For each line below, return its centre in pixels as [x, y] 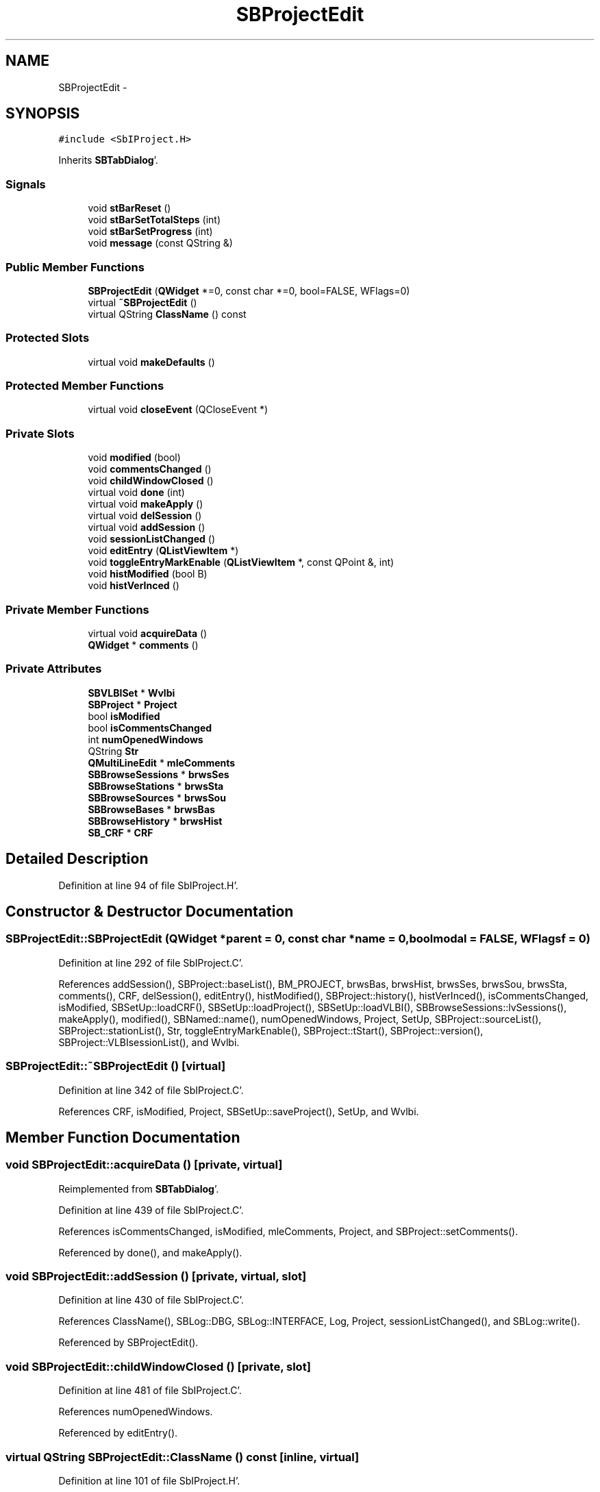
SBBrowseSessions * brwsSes [159, 774]
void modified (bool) [134, 458]
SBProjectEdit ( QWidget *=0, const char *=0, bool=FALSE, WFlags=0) [249, 290]
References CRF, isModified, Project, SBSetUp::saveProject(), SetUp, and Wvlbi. [239, 1111]
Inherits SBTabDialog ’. [108, 160]
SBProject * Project [133, 704]
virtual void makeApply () [146, 504]
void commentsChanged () [150, 469]
